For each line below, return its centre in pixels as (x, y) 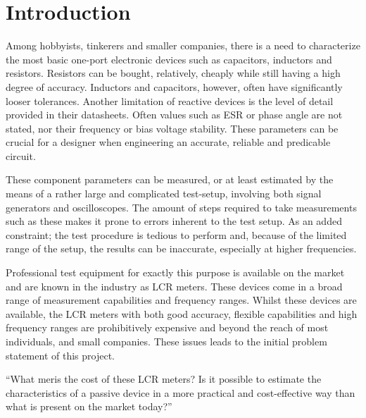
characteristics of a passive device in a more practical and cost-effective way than (181, 392)
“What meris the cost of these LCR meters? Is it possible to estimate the (164, 379)
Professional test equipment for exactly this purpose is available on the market (175, 272)
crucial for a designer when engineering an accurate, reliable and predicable (168, 142)
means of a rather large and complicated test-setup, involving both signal (164, 193)
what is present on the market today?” (89, 406)
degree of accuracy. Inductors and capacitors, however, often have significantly (174, 86)
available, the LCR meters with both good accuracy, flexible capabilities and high (182, 313)
